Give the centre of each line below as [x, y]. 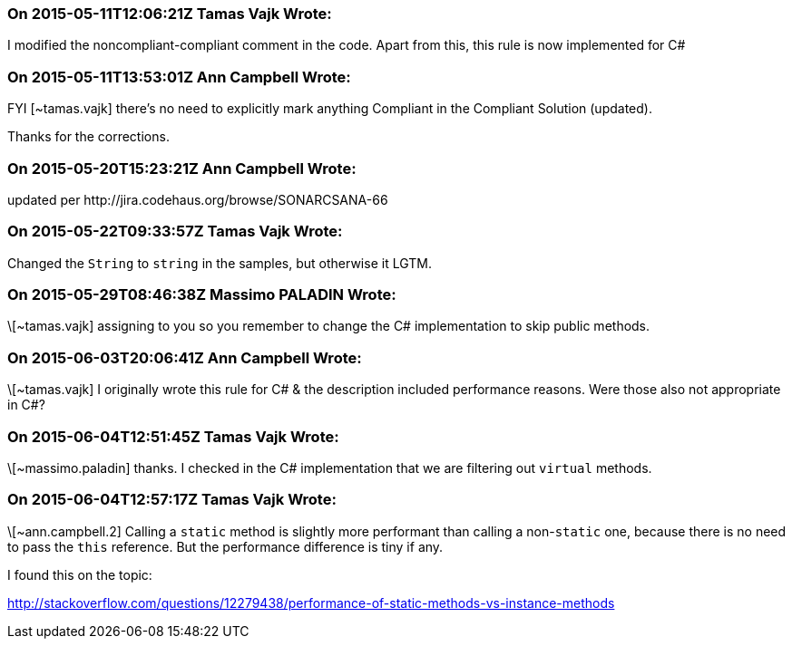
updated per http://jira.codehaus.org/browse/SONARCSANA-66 [198, 199]
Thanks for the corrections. [88, 137]
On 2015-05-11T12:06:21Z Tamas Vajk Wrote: [170, 14]
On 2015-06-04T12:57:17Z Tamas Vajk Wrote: [172, 500]
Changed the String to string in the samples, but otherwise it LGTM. [220, 263]
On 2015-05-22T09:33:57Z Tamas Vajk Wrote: [175, 231]
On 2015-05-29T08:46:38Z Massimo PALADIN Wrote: [202, 294]
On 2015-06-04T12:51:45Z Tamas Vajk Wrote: [173, 436]
